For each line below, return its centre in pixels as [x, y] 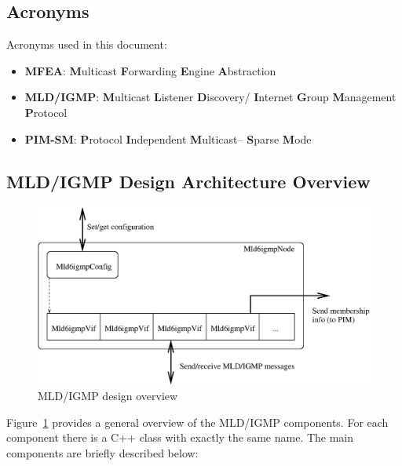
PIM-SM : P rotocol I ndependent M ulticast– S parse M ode [168, 138]
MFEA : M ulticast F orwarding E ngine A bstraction [150, 70]
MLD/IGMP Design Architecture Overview [188, 181]
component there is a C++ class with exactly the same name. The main [180, 437]
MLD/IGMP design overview [108, 396]
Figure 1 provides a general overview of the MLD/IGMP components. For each [197, 422]
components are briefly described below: [102, 453]
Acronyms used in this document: [87, 44]
